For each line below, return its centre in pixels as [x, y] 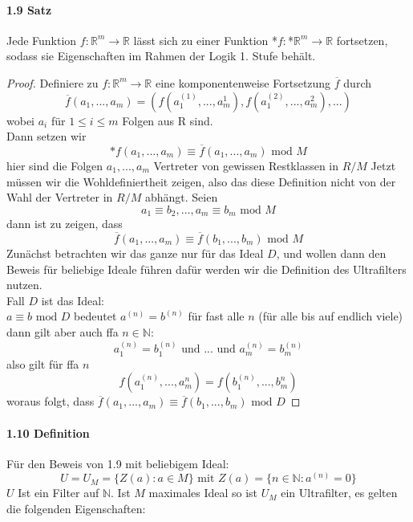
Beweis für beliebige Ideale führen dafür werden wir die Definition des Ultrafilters [206, 269]
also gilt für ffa [43, 363]
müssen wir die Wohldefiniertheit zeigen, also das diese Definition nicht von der [201, 181]
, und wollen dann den [331, 253]
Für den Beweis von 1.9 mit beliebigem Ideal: [118, 463]
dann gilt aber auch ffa [63, 332]
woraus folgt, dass [51, 401]
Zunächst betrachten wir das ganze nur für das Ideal [135, 253]
